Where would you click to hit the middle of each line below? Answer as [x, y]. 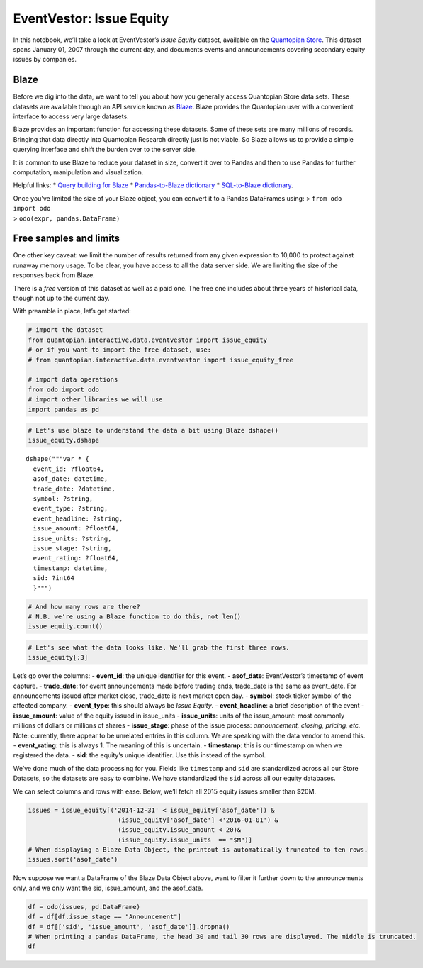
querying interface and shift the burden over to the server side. [105, 150]
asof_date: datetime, [70, 479]
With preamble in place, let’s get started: [72, 311]
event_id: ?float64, [69, 469]
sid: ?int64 [53, 578]
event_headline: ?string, [78, 518]
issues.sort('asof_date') [73, 859]
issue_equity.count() [66, 627]
